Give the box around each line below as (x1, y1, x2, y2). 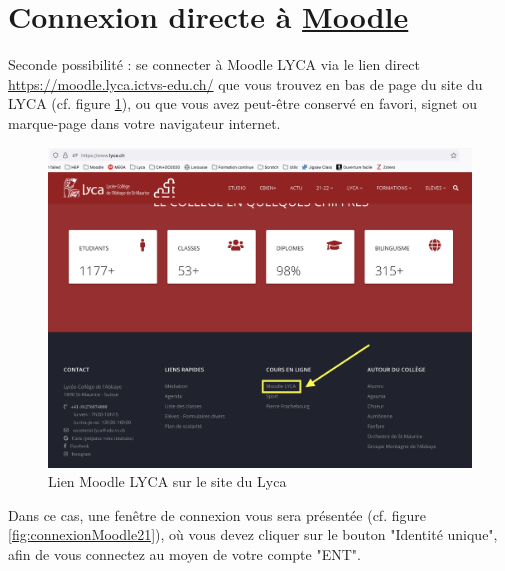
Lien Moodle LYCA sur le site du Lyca (48, 471, 287, 492)
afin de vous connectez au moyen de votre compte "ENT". (8, 543, 361, 564)
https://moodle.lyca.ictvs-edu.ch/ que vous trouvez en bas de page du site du (8, 73, 483, 94)
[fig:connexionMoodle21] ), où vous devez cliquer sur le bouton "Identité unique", (8, 524, 498, 545)
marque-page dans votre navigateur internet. (8, 112, 281, 133)
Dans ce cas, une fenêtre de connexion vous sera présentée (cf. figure (8, 504, 426, 525)
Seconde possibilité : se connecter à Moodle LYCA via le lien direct (8, 54, 420, 75)
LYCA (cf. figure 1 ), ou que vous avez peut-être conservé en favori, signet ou (8, 93, 478, 114)
